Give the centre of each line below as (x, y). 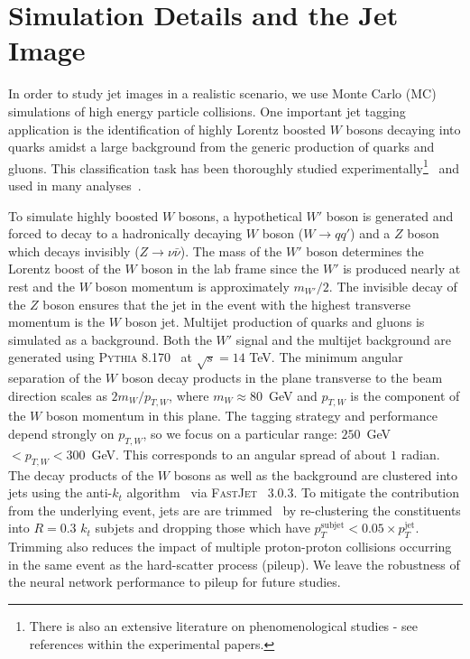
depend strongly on (61, 434)
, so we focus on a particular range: (240, 434)
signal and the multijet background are (344, 339)
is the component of (405, 395)
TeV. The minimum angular (326, 357)
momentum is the (57, 322)
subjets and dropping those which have (203, 528)
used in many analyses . (75, 185)
